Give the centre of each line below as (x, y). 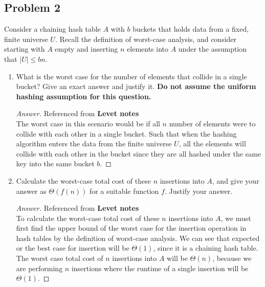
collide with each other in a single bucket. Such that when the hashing (126, 133)
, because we (232, 258)
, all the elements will (212, 143)
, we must (236, 218)
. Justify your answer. (198, 191)
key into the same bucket (55, 163)
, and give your (236, 180)
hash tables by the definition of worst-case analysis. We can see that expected (138, 238)
